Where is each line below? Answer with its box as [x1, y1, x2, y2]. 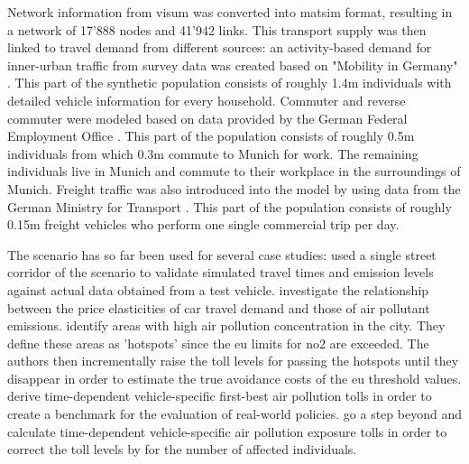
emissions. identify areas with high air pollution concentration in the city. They [7, 316, 446, 335]
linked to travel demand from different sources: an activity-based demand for [7, 38, 432, 57]
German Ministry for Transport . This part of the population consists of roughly [7, 197, 452, 216]
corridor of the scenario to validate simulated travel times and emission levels [7, 263, 434, 282]
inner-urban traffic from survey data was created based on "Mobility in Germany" [7, 55, 458, 74]
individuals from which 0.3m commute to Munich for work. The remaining [7, 144, 418, 162]
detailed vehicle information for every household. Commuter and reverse [7, 90, 406, 109]
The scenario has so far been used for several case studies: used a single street [7, 245, 437, 264]
